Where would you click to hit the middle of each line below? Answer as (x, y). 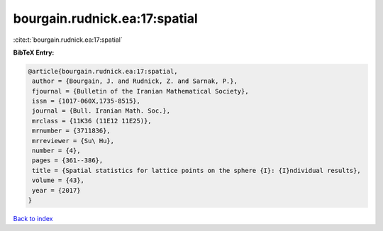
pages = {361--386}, (68, 160)
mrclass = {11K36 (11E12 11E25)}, (92, 121)
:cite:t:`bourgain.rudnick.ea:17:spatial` (68, 40)
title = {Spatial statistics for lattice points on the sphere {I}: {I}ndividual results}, (196, 170)
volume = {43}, (59, 180)
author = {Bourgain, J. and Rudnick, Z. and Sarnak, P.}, (135, 81)
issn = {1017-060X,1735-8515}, (87, 101)
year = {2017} (56, 190)
